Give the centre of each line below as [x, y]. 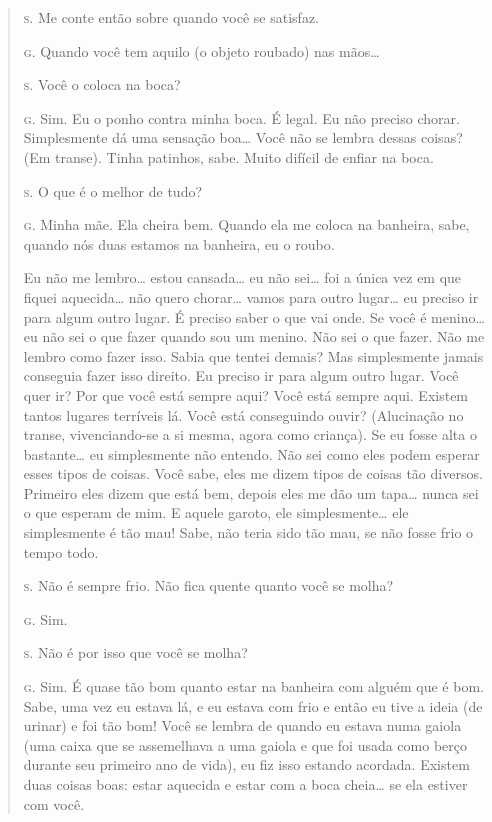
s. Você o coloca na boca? [102, 84]
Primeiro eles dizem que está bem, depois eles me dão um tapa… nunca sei [251, 492]
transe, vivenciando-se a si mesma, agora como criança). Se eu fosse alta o [250, 434]
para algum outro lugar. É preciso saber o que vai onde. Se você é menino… [254, 316]
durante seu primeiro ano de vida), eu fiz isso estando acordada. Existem [246, 764]
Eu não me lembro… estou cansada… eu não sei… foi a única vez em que [242, 277]
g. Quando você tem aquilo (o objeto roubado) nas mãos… [201, 50]
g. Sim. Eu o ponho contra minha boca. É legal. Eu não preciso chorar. [241, 117]
